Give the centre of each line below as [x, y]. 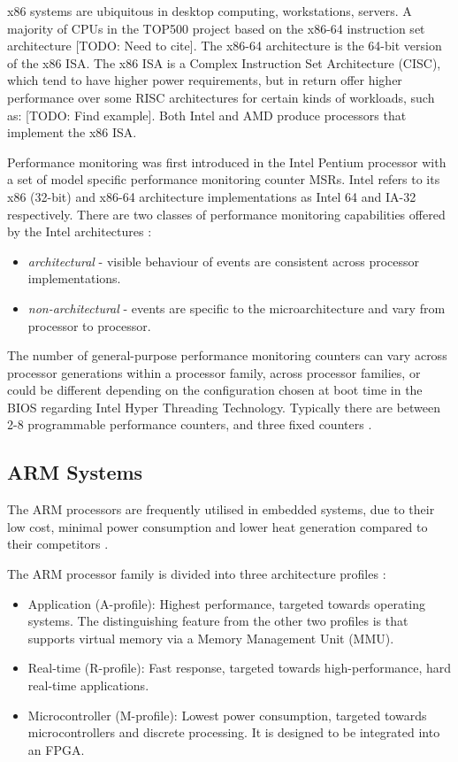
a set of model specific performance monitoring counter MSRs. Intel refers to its [224, 179]
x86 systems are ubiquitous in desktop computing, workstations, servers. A [210, 11]
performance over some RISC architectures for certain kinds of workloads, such [221, 97]
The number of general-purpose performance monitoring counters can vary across [227, 355]
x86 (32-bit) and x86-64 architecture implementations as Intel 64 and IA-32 [212, 196]
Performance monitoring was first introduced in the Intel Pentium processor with [227, 162]
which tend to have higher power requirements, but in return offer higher [205, 80]
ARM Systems [75, 472]
